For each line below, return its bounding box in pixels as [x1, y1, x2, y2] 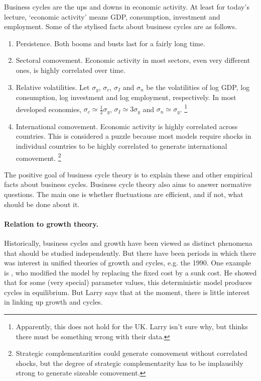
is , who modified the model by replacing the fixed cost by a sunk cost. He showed [4, 267, 257, 277]
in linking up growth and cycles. [4, 297, 103, 307]
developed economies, [16, 104, 82, 114]
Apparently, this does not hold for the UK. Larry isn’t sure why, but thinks [16, 321, 248, 332]
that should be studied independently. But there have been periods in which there [4, 247, 256, 258]
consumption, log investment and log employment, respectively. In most [16, 92, 236, 103]
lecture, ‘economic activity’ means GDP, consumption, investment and [4, 11, 220, 22]
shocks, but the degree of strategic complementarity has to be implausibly [16, 357, 243, 368]
